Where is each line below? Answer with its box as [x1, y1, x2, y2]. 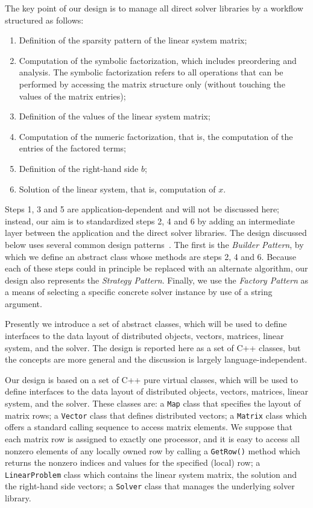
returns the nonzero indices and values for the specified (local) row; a [5, 456, 261, 469]
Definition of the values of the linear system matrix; [19, 110, 210, 122]
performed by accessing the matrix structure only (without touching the [19, 77, 285, 90]
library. [5, 492, 31, 504]
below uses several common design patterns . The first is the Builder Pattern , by [5, 238, 304, 250]
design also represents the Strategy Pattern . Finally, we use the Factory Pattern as [5, 273, 308, 286]
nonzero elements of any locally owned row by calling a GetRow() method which [5, 444, 300, 457]
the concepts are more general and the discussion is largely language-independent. [5, 353, 308, 366]
